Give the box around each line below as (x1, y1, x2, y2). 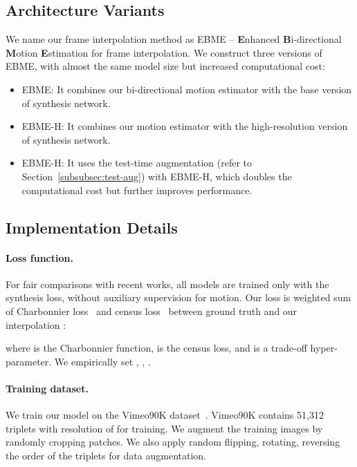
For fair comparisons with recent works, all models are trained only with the (6, 276, 329, 291)
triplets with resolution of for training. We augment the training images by (6, 421, 323, 435)
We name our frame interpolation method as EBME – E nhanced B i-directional (6, 32, 342, 46)
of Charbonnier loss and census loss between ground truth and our (6, 303, 297, 318)
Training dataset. (6, 381, 89, 395)
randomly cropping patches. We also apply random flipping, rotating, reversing (6, 435, 340, 449)
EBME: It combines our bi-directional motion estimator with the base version (21, 82, 352, 96)
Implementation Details (6, 216, 178, 238)
